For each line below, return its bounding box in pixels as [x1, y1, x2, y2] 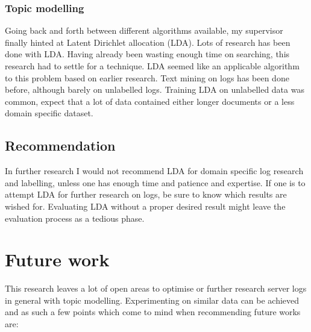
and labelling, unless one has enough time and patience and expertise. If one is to [5, 176, 306, 189]
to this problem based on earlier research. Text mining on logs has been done [5, 71, 289, 84]
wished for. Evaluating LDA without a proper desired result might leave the [5, 199, 286, 212]
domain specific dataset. [5, 107, 93, 119]
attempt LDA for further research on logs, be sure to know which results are [5, 188, 287, 201]
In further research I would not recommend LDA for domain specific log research [5, 164, 304, 177]
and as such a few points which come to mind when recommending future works [5, 305, 301, 318]
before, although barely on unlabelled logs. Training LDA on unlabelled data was [5, 83, 304, 96]
